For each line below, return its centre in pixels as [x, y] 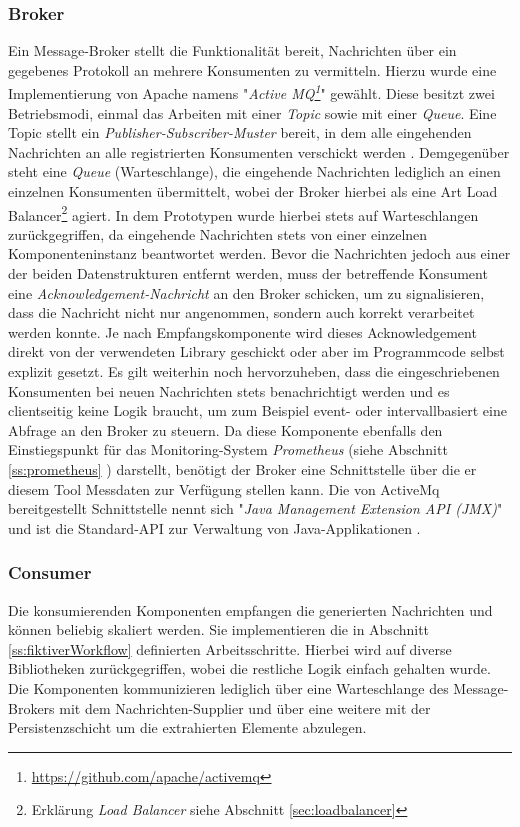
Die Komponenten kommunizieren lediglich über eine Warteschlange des [228, 687]
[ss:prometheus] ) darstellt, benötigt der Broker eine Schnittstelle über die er [242, 469]
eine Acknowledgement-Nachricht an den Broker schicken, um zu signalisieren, [246, 292]
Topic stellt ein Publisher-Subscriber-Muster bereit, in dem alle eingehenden [240, 132]
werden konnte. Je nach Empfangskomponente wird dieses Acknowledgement [242, 331]
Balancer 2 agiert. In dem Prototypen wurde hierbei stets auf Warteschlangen [243, 213]
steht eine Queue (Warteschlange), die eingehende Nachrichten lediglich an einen [254, 171]
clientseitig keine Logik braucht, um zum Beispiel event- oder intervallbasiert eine [257, 410]
